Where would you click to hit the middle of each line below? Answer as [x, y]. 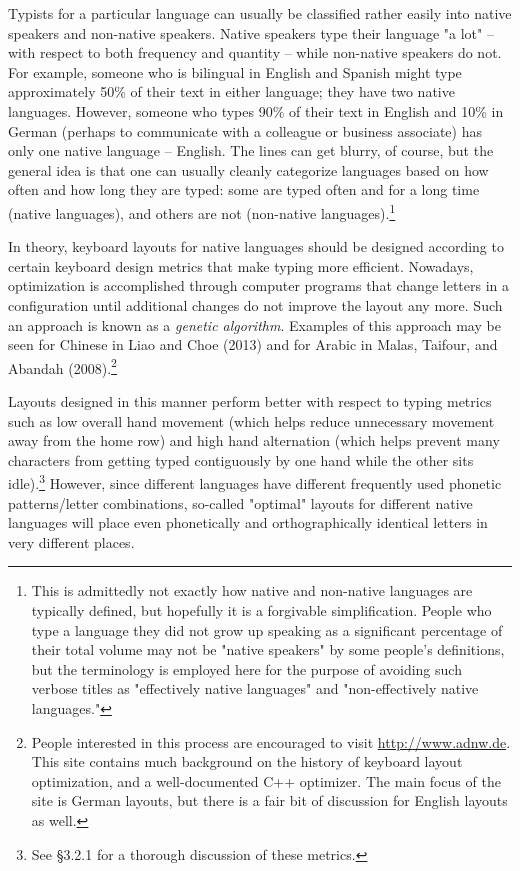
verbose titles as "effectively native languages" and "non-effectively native [255, 688]
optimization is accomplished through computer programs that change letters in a [259, 285]
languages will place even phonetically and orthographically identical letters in [248, 522]
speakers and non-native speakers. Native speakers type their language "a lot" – [251, 32]
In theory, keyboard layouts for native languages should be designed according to [256, 246]
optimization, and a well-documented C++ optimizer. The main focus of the [266, 780]
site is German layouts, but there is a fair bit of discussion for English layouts [269, 800]
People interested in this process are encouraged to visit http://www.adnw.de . [271, 741]
